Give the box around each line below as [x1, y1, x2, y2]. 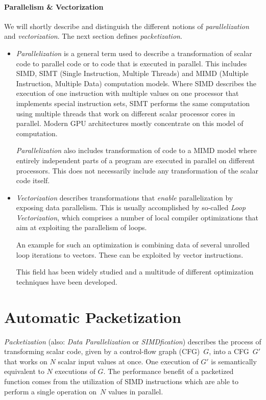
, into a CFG [209, 346, 249, 357]
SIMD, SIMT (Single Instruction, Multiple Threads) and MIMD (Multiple [16, 68, 249, 79]
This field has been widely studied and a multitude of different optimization [16, 266, 254, 277]
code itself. [16, 175, 50, 186]
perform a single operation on [4, 386, 97, 396]
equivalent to [4, 366, 44, 377]
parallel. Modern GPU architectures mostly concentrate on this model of [16, 118, 244, 129]
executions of [55, 366, 95, 377]
